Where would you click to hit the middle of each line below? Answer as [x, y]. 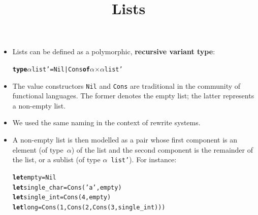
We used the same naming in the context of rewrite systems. [106, 122]
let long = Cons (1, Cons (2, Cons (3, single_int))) [89, 207]
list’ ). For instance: [144, 159]
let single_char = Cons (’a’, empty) [67, 187]
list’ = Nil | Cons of [61, 69]
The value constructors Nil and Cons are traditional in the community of [126, 85]
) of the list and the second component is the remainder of [162, 149]
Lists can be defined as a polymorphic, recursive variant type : [114, 51]
